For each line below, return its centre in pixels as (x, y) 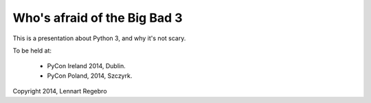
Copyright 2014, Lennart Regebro (60, 91)
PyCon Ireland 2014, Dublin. (87, 66)
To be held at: (32, 50)
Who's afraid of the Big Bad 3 (98, 18)
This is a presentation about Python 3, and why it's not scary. (99, 38)
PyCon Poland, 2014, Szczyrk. (90, 76)
